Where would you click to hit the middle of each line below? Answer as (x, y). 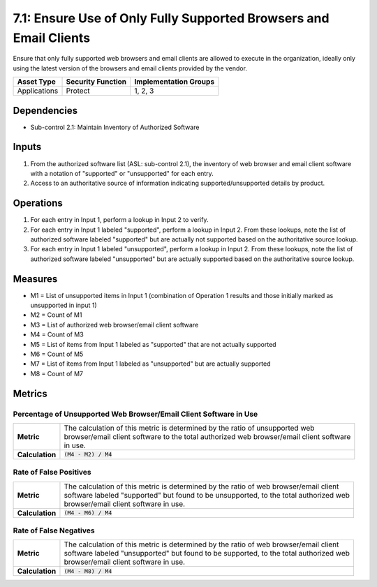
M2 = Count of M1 (56, 315)
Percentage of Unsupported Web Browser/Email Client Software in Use (135, 414)
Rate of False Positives (52, 473)
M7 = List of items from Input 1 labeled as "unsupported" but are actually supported (150, 364)
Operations (38, 203)
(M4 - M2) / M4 (88, 455)
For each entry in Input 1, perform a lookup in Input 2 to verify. (119, 220)
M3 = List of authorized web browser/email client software (114, 325)
